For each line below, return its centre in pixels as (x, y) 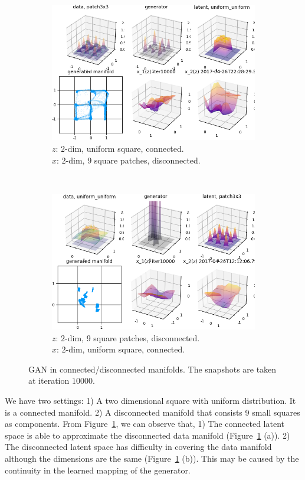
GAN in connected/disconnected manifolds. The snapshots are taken (152, 369)
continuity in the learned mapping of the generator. (98, 470)
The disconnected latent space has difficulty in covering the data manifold (138, 447)
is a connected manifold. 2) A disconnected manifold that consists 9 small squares (152, 412)
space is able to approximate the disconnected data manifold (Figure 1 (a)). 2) (147, 435)
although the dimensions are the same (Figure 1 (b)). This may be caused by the (152, 458)
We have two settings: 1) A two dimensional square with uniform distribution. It (150, 400)
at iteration (49, 381)
